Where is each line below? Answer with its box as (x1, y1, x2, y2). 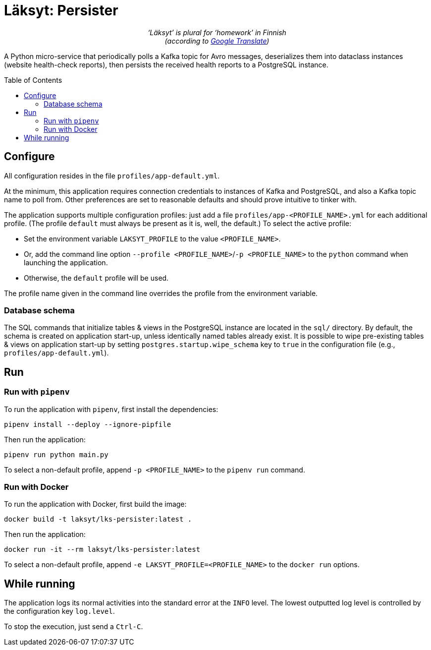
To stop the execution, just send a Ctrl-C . (4, 622, 143, 631)
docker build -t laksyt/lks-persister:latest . (4, 515, 192, 524)
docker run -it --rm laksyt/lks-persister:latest (4, 545, 201, 554)
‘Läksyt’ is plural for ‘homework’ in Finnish (148, 28, 286, 37)
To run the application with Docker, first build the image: (4, 500, 187, 509)
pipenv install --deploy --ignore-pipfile (4, 420, 171, 428)
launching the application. (24, 258, 108, 267)
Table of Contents (4, 75, 62, 84)
